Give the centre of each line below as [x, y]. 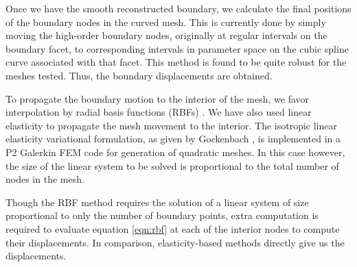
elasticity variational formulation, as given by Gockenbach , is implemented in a [173, 139]
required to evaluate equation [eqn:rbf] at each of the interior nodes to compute [173, 228]
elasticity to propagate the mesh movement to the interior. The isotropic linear [171, 125]
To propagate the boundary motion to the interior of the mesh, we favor [158, 98]
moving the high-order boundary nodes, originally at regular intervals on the [166, 35]
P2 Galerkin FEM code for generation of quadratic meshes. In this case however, [175, 152]
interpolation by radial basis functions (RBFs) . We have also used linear [159, 112]
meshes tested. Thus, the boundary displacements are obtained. [139, 75]
